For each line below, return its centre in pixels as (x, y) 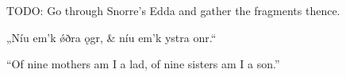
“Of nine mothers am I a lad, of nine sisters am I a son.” (143, 64)
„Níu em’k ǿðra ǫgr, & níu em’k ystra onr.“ (111, 37)
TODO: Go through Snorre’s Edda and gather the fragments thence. (173, 10)
